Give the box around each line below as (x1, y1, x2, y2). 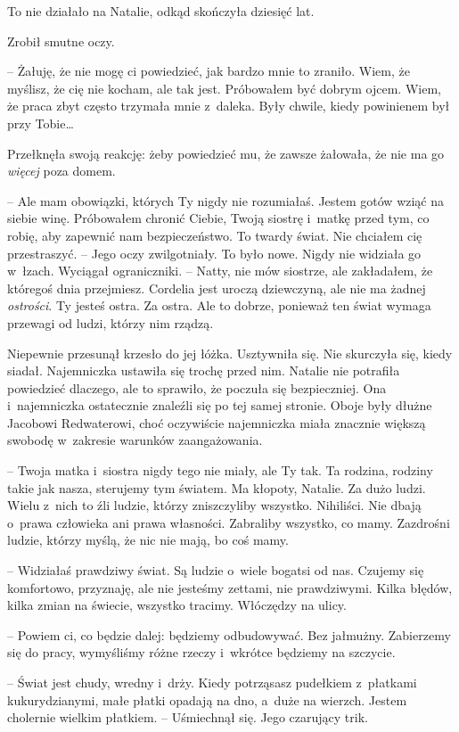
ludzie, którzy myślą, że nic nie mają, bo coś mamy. (7, 530, 289, 549)
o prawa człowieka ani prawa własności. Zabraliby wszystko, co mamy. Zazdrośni (7, 513, 450, 531)
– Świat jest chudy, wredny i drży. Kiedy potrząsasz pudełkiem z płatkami (7, 673, 417, 691)
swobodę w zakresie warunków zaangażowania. (7, 431, 263, 449)
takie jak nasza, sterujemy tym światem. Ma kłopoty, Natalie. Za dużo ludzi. (7, 478, 426, 497)
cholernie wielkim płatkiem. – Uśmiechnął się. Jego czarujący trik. (7, 708, 368, 727)
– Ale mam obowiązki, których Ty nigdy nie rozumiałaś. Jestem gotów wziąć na (7, 191, 445, 210)
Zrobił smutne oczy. (7, 31, 115, 50)
